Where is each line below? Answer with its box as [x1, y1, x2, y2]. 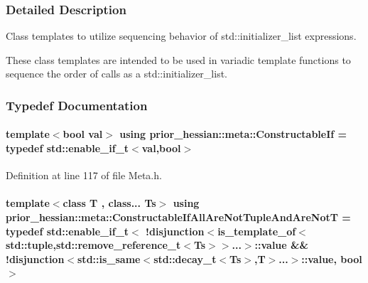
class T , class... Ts [63, 196, 156, 210]
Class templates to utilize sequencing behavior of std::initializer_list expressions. [6, 28, 357, 43]
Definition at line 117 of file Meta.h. [6, 168, 162, 183]
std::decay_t [153, 251, 217, 266]
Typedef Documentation [6, 96, 148, 114]
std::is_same [77, 251, 141, 266]
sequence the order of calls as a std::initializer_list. [6, 66, 227, 81]
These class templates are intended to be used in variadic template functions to [6, 52, 351, 67]
